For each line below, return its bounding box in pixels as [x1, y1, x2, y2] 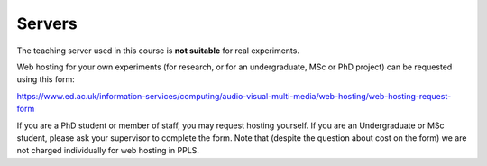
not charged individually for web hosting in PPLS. [16, 145, 200, 156]
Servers [16, 14, 78, 33]
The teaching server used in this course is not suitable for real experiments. [16, 45, 299, 56]
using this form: [16, 74, 76, 85]
